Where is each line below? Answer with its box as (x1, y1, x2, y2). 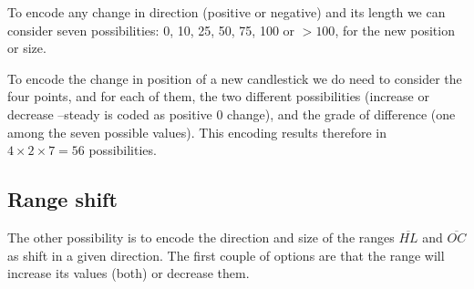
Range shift (7, 185, 118, 213)
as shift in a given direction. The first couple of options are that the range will (7, 245, 445, 264)
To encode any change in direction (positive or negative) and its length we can (7, 3, 446, 21)
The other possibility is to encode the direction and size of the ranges (7, 227, 395, 246)
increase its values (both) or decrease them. (7, 263, 250, 283)
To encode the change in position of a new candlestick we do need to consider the (7, 68, 462, 88)
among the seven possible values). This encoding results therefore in (7, 122, 386, 141)
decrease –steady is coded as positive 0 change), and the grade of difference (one (7, 104, 456, 123)
